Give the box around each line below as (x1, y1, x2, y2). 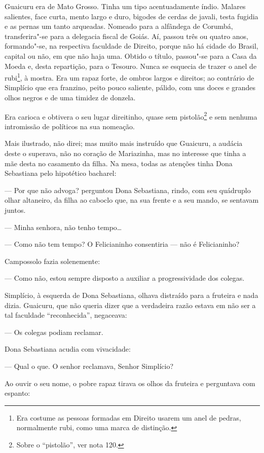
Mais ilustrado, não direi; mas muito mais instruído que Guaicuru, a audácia (5, 138, 243, 148)
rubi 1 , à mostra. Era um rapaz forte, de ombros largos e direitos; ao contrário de (5, 71, 254, 83)
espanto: (5, 388, 30, 398)
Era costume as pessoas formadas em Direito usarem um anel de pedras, (16, 412, 241, 423)
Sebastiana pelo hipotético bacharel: (5, 168, 117, 178)
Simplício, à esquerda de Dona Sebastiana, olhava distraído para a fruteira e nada (5, 289, 258, 300)
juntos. (5, 205, 26, 215)
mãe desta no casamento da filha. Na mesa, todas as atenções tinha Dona (5, 158, 233, 168)
